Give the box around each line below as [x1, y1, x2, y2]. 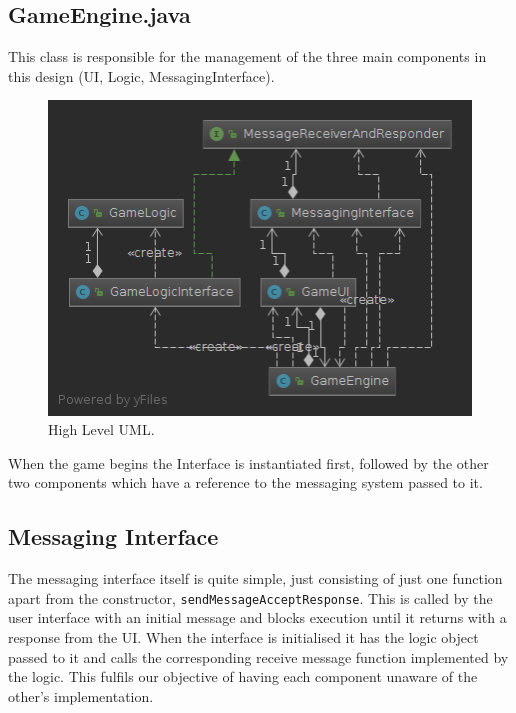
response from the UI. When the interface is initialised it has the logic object [8, 627, 479, 648]
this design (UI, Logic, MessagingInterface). [8, 65, 275, 86]
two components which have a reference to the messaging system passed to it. [8, 472, 483, 493]
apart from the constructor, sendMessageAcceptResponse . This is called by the [8, 587, 493, 608]
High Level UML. [48, 419, 155, 440]
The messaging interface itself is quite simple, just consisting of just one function [8, 568, 503, 589]
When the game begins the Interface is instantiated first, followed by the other [8, 452, 489, 473]
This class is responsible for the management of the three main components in [8, 46, 487, 67]
